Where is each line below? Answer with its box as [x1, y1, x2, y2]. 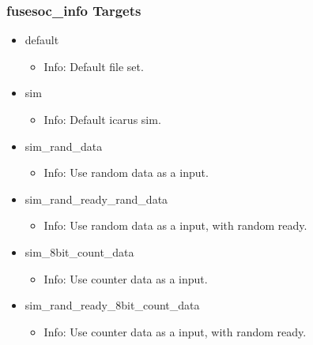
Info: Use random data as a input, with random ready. [43, 217, 307, 234]
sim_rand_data [25, 137, 103, 154]
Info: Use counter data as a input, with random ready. [43, 323, 307, 339]
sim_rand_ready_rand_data [25, 190, 168, 207]
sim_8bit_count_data [25, 243, 134, 260]
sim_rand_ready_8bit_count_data [25, 297, 200, 313]
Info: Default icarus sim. [43, 111, 161, 127]
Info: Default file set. [43, 58, 144, 74]
